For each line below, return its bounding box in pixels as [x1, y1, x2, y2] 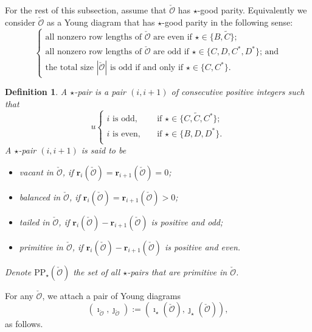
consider [5, 15, 35, 28]
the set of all [73, 265, 120, 278]
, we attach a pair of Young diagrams [42, 289, 181, 302]
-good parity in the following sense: [162, 15, 293, 28]
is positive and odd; [151, 215, 223, 228]
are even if [153, 32, 192, 41]
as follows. [5, 317, 43, 330]
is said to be [81, 143, 127, 156]
